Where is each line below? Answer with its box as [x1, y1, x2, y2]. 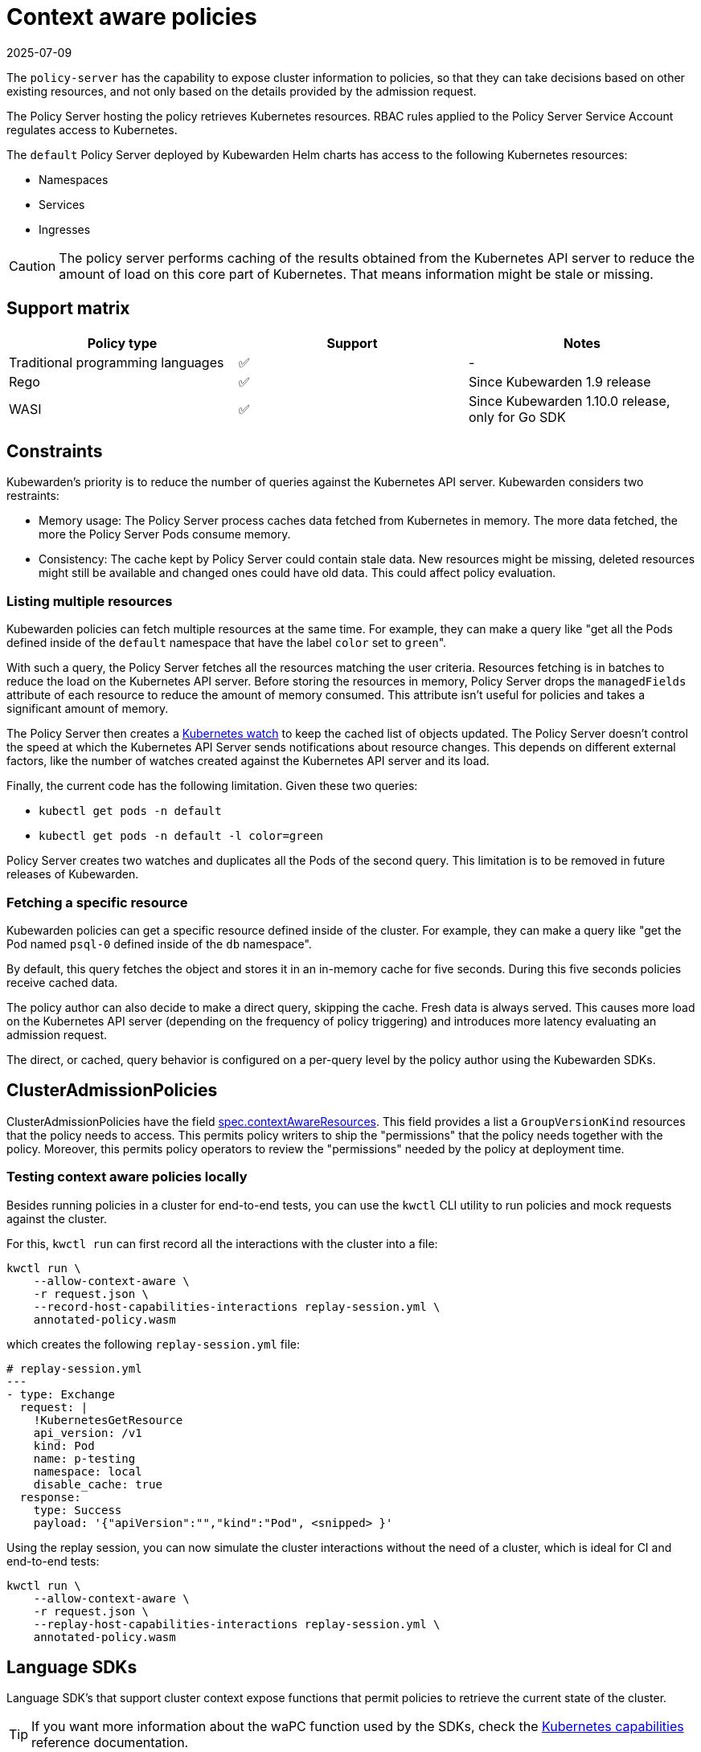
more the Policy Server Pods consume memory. [39, 527, 291, 542]
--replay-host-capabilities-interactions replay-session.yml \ [33, 1617, 441, 1631]
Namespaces [39, 172, 109, 186]
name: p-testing [33, 1451, 136, 1465]
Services [39, 197, 85, 211]
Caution [9, 257, 56, 274]
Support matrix [6, 298, 130, 319]
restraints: [6, 489, 59, 503]
